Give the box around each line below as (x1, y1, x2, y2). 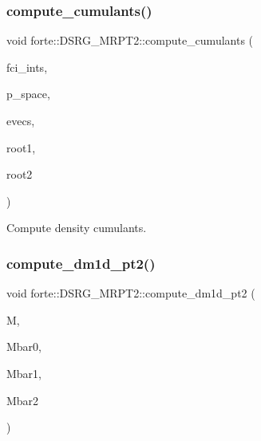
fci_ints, (6, 58, 48, 75)
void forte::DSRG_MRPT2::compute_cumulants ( (6, 32, 254, 49)
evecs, (6, 112, 35, 128)
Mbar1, (6, 364, 42, 381)
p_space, (6, 85, 50, 102)
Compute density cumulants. (6, 219, 147, 236)
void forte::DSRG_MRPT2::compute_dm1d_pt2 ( (6, 285, 255, 301)
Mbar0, (6, 338, 42, 355)
